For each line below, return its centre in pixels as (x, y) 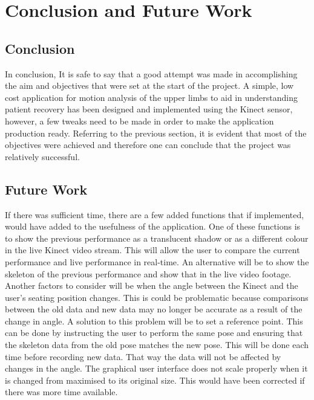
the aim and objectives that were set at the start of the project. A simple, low (149, 85)
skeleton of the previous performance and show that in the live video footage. (148, 273)
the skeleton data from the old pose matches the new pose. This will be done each (157, 345)
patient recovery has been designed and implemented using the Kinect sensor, (149, 109)
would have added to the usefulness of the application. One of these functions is (153, 226)
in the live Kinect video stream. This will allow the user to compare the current (152, 250)
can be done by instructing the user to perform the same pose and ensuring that (154, 333)
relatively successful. (42, 156)
